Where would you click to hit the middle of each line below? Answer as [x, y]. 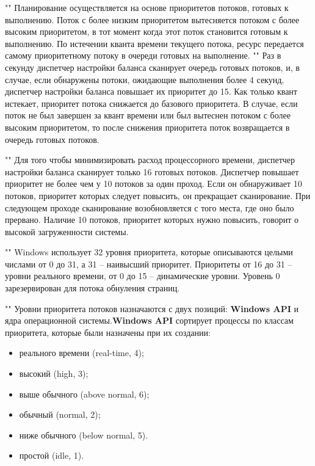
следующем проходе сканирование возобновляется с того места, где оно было [150, 207]
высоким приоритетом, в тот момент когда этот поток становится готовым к [147, 31]
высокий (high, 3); [54, 373]
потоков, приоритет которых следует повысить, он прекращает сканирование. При [158, 195]
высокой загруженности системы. [67, 231]
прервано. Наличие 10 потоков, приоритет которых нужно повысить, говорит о [152, 220]
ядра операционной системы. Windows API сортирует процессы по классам [149, 320]
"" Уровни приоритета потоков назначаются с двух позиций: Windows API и [152, 308]
